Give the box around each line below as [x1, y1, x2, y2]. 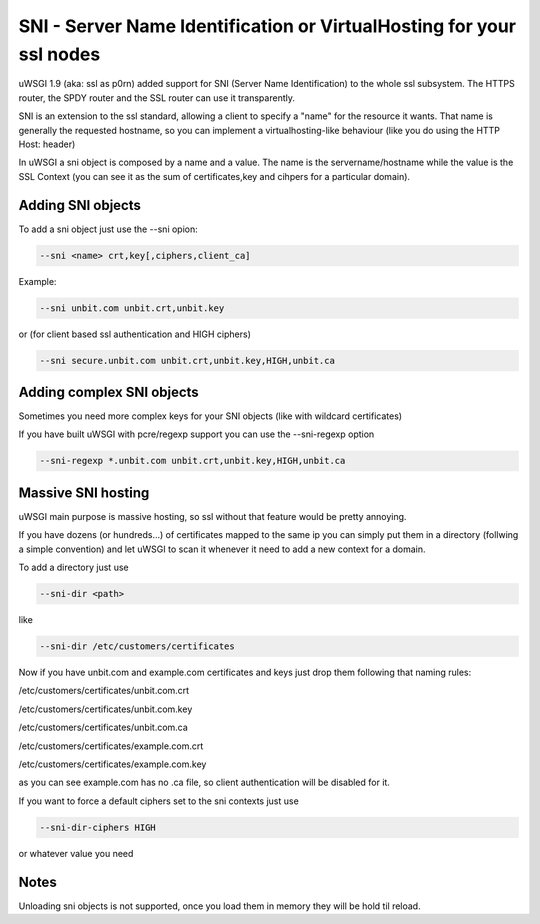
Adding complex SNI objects [18, 383, 199, 400]
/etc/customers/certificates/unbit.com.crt [18, 685, 190, 697]
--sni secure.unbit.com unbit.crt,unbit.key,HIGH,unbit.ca [39, 355, 335, 366]
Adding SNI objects [18, 196, 142, 214]
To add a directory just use [18, 561, 129, 574]
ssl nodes [18, 43, 101, 65]
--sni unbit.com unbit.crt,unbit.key [39, 302, 225, 314]
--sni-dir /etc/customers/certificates [39, 641, 235, 652]
